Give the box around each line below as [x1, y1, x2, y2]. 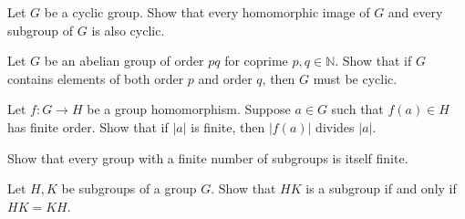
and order [198, 68, 253, 88]
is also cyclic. [91, 20, 165, 39]
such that [331, 99, 384, 119]
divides [315, 117, 355, 136]
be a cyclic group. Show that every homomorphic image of [44, 3, 370, 21]
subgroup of [7, 20, 74, 39]
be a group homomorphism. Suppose [87, 99, 291, 119]
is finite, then [191, 117, 265, 136]
